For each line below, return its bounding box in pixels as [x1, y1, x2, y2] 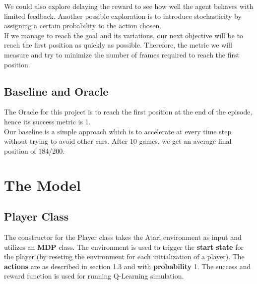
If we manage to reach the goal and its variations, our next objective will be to [4, 30, 244, 40]
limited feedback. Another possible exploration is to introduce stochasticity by [4, 10, 242, 21]
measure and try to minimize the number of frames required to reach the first [4, 49, 240, 59]
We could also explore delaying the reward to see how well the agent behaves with [4, 1, 254, 11]
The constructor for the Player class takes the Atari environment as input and [4, 231, 242, 242]
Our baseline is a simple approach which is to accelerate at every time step [4, 126, 232, 136]
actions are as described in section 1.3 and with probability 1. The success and [4, 261, 251, 271]
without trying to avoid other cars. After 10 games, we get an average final [4, 136, 232, 146]
